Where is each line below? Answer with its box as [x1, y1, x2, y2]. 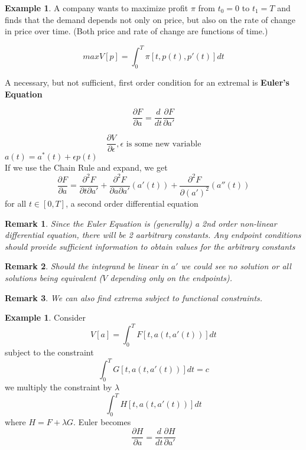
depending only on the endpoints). [110, 271, 232, 283]
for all [5, 197, 27, 209]
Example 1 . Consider [5, 311, 86, 324]
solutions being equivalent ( [5, 271, 103, 283]
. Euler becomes [73, 415, 131, 428]
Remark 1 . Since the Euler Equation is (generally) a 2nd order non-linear [5, 217, 277, 229]
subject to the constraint [5, 346, 94, 358]
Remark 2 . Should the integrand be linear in [5, 260, 168, 272]
